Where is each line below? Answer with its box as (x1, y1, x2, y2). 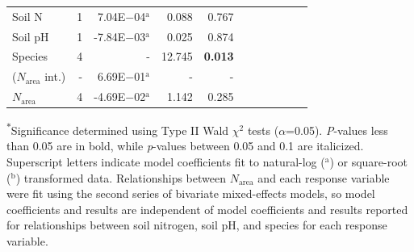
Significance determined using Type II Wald (10, 121, 229, 138)
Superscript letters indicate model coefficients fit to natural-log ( (6, 153, 325, 170)
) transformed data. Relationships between (15, 169, 226, 186)
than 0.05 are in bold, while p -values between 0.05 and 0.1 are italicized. (6, 137, 364, 154)
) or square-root (329, 153, 408, 170)
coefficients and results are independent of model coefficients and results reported (6, 200, 408, 217)
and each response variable (257, 169, 390, 186)
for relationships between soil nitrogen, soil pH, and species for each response (6, 216, 387, 233)
